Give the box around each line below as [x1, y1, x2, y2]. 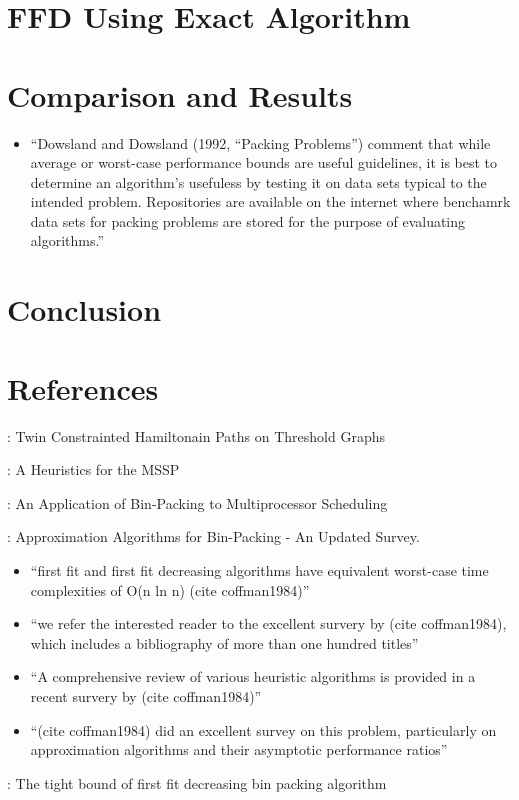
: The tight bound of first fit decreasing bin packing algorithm [7, 772, 387, 793]
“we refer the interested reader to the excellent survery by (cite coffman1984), [30, 613, 507, 634]
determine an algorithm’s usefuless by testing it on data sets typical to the [30, 171, 487, 192]
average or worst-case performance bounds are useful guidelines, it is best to [30, 152, 498, 173]
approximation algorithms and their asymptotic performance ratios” [30, 739, 448, 760]
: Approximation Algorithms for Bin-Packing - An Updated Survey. [7, 526, 420, 547]
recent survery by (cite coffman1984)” [30, 685, 262, 706]
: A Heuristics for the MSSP [7, 459, 180, 480]
